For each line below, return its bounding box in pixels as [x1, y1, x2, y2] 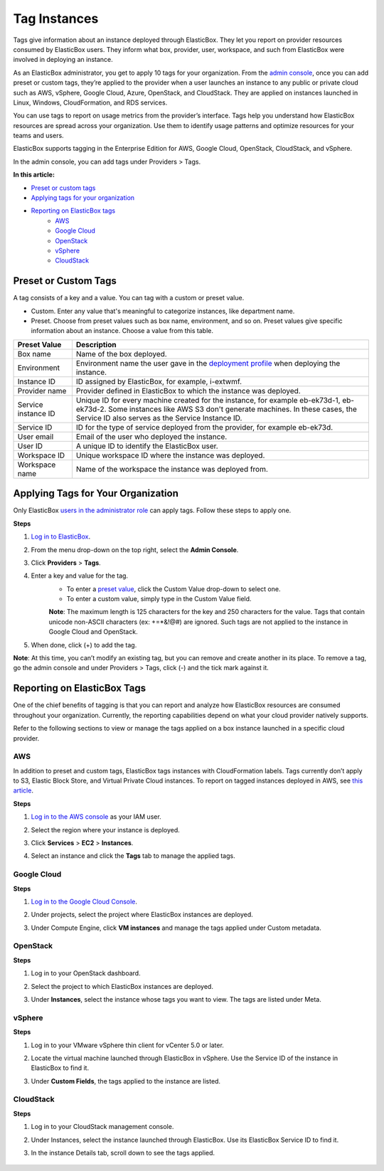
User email [17, 431, 54, 441]
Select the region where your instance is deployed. [31, 825, 181, 834]
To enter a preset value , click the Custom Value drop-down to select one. [66, 584, 281, 593]
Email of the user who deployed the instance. [75, 431, 228, 441]
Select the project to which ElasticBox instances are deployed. [31, 982, 213, 990]
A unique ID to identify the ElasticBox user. [75, 441, 218, 451]
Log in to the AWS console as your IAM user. [31, 812, 161, 821]
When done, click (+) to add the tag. [31, 640, 137, 649]
